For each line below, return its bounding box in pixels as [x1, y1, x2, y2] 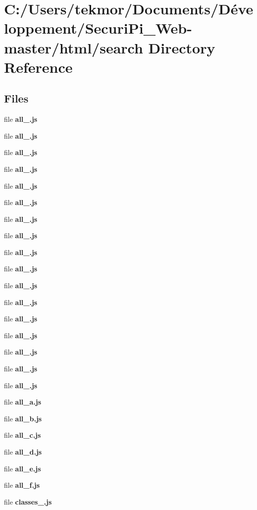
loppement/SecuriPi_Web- [4, 18, 192, 38]
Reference [4, 56, 73, 77]
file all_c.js [4, 430, 41, 440]
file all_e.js [4, 463, 41, 473]
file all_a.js [4, 397, 42, 407]
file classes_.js [4, 496, 52, 507]
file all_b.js [4, 413, 42, 423]
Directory [148, 37, 215, 57]
